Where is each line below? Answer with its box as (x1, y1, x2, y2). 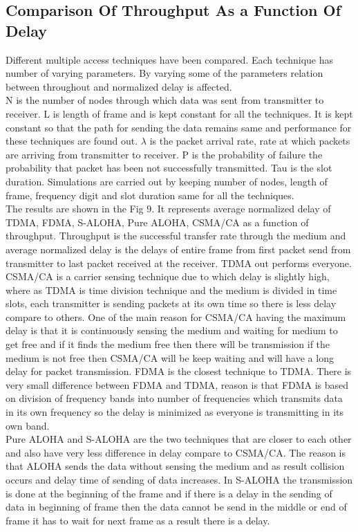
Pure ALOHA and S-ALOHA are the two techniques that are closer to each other (6, 432, 352, 446)
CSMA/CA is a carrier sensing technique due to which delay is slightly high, (6, 269, 330, 284)
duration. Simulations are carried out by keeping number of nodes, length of (6, 174, 328, 188)
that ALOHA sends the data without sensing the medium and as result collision (6, 459, 345, 473)
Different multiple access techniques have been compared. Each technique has (6, 52, 333, 66)
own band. (6, 418, 50, 432)
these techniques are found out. (6, 134, 138, 148)
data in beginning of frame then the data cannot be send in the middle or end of (6, 499, 347, 514)
